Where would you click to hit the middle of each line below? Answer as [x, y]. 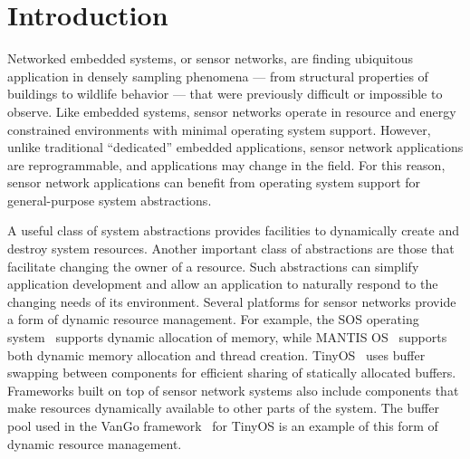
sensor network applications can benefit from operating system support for [214, 182]
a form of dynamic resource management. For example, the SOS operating [213, 319]
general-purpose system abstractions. [110, 200]
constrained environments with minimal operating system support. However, [219, 129]
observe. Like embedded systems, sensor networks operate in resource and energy [232, 111]
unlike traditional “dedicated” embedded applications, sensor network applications [235, 147]
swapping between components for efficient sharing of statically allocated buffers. [232, 373]
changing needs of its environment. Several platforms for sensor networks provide [232, 301]
